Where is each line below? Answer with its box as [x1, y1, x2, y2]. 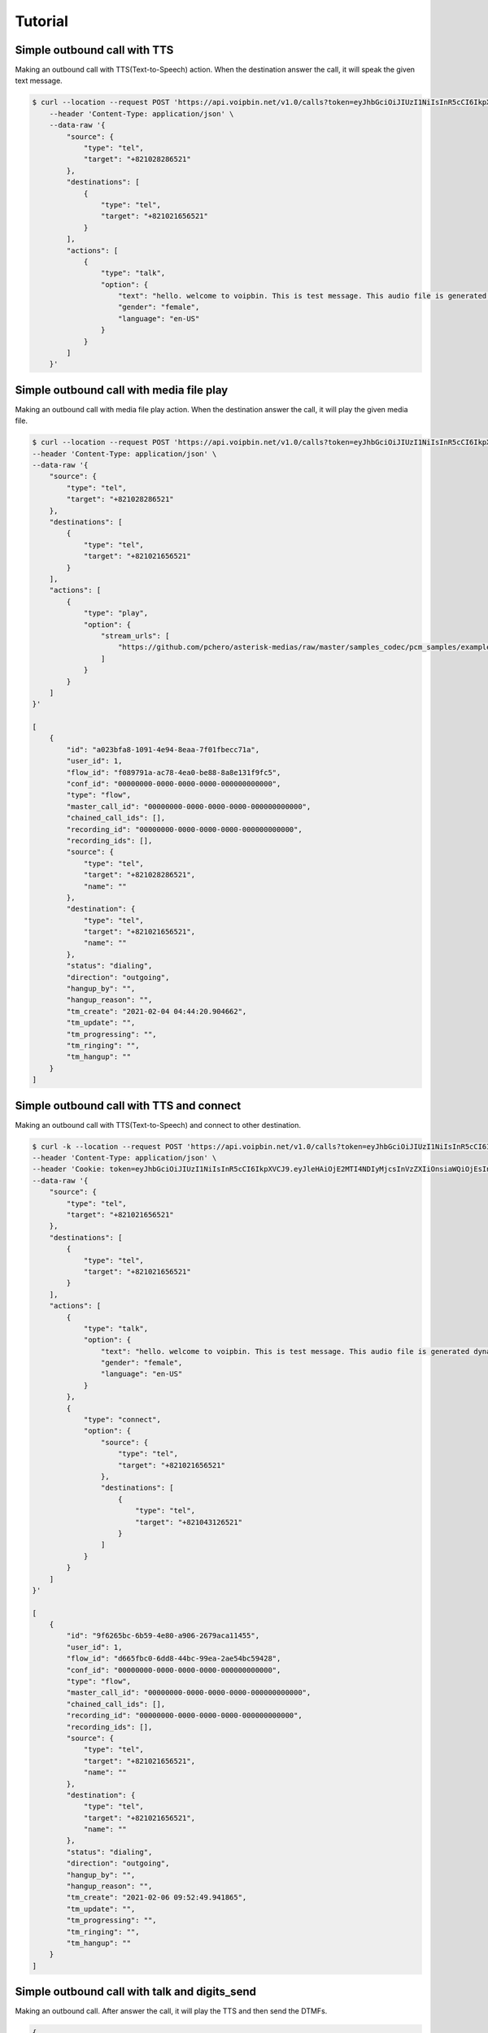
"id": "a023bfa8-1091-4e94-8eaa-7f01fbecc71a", [66, 745, 260, 754]
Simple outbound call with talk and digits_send [15, 1985, 256, 1999]
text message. [15, 76, 63, 85]
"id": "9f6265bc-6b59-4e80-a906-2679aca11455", [66, 1631, 260, 1640]
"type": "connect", [83, 1415, 162, 1425]
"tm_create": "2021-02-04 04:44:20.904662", [66, 1007, 247, 1016]
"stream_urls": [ [100, 631, 170, 640]
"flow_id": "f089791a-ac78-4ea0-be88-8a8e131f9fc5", [66, 768, 281, 777]
